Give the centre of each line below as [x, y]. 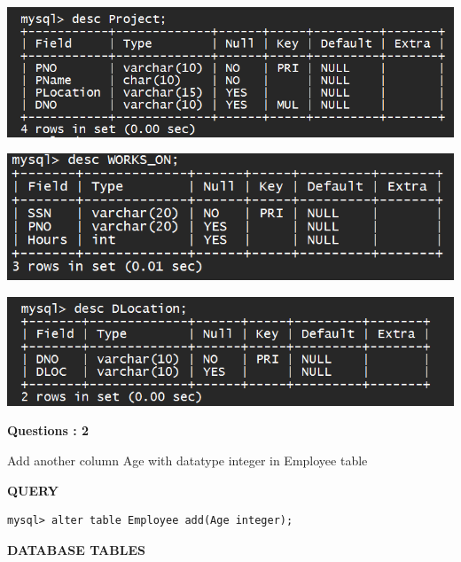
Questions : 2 [48, 430]
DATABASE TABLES [76, 549]
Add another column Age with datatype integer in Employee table [188, 461]
